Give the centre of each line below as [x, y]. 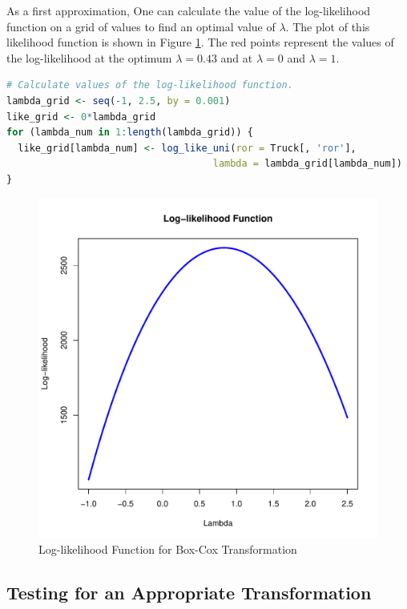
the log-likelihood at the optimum [89, 57]
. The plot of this [328, 26]
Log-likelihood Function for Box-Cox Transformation [168, 549]
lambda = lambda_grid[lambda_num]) [307, 164]
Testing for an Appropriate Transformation [189, 593]
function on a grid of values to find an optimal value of [141, 26]
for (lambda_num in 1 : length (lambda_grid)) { [130, 133]
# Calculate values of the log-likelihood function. [150, 85]
